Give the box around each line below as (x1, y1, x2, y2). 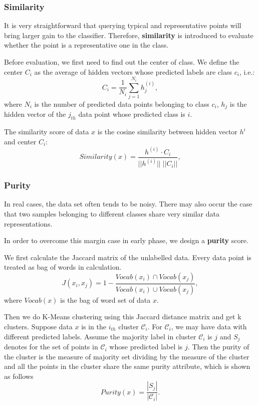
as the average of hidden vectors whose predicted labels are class (34, 66, 232, 77)
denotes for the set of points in (4, 341, 98, 352)
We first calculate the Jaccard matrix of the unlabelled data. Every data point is (4, 252, 251, 262)
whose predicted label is (109, 341, 183, 352)
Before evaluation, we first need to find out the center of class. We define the (4, 57, 239, 67)
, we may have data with (171, 321, 247, 332)
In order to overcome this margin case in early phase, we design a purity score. (4, 235, 248, 246)
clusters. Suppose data (4, 321, 73, 332)
